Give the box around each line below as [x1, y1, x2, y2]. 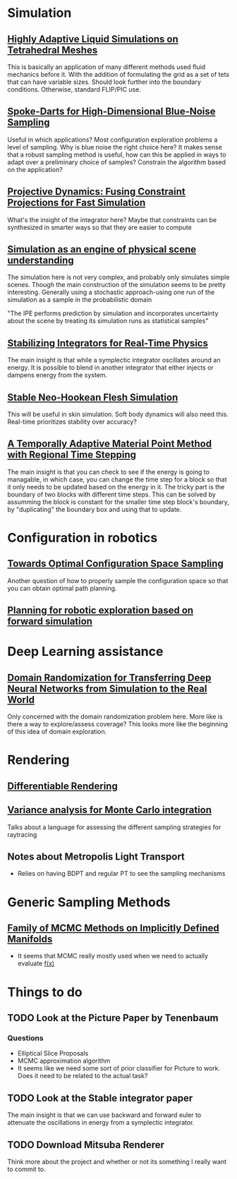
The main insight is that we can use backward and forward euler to [7, 1111, 202, 1119]
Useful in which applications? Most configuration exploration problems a [7, 135, 218, 144]
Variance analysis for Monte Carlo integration [7, 804, 212, 816]
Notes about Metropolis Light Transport [7, 851, 186, 863]
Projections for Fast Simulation [7, 197, 146, 209]
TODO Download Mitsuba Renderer [7, 1139, 164, 1151]
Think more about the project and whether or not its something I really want [7, 1157, 227, 1166]
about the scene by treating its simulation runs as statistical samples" [7, 317, 209, 325]
